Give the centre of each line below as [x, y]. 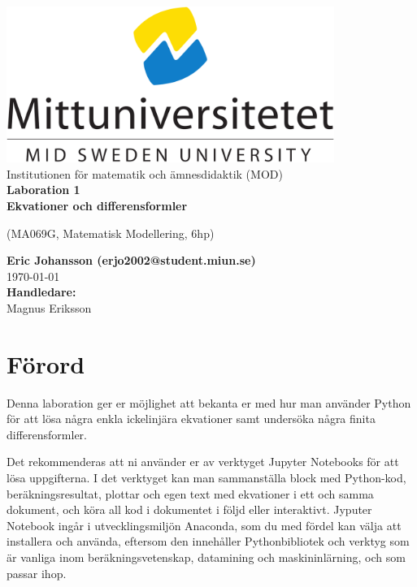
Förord [46, 363]
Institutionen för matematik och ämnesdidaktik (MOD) [145, 173]
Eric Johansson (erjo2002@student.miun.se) [131, 260]
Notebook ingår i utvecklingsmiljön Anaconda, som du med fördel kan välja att [204, 525]
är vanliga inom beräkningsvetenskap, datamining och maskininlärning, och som [206, 557]
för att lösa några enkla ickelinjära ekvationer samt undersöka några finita [191, 419]
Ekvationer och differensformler [97, 205]
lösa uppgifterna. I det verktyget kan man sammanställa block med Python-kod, [206, 477]
